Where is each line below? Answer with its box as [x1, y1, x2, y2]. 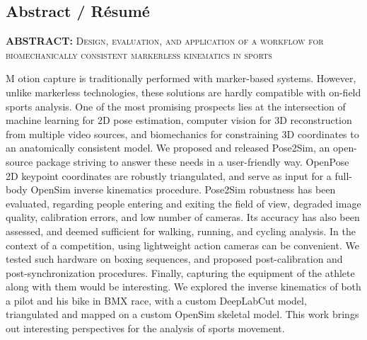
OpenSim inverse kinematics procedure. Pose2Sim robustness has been [30, 182, 336, 197]
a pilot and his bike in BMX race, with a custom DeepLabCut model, [6, 293, 307, 307]
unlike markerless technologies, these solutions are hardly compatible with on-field [6, 84, 361, 99]
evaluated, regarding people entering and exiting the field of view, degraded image [6, 195, 361, 210]
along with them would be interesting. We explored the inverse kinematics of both [6, 279, 361, 294]
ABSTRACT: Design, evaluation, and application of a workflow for [6, 33, 324, 48]
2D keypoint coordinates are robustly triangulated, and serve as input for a [6, 168, 332, 183]
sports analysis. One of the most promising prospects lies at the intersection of [6, 98, 346, 113]
